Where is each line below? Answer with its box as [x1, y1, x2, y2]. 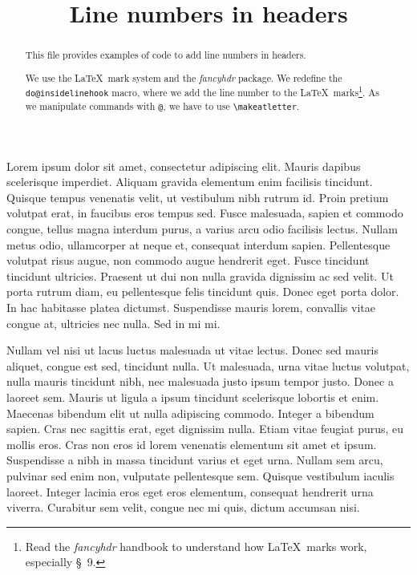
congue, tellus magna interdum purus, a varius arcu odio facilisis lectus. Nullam [6, 221, 398, 237]
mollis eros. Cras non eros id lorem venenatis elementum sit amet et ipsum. [6, 435, 377, 452]
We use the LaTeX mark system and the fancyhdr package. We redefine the [25, 71, 342, 84]
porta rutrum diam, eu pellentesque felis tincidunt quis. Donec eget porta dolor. [6, 283, 399, 300]
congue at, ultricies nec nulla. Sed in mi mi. [6, 314, 221, 331]
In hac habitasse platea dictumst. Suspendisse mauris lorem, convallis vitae [6, 298, 375, 315]
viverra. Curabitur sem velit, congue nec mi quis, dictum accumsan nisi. [6, 499, 360, 516]
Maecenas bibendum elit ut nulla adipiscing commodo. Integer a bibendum [6, 404, 374, 421]
